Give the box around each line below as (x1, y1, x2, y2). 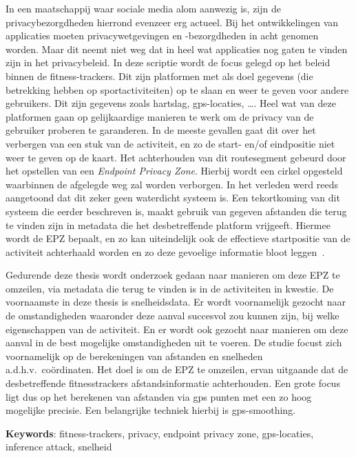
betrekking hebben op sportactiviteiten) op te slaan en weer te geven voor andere (6, 82, 349, 97)
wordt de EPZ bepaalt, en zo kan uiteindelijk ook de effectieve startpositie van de (6, 231, 350, 246)
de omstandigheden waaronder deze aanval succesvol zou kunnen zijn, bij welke (6, 308, 339, 323)
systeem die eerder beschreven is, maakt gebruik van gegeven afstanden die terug (6, 203, 347, 218)
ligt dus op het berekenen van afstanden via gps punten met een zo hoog (6, 389, 312, 404)
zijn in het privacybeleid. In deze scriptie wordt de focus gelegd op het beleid (6, 55, 331, 70)
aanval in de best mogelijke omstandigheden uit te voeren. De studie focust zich (6, 335, 342, 350)
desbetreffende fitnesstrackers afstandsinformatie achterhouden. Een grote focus (6, 376, 340, 390)
